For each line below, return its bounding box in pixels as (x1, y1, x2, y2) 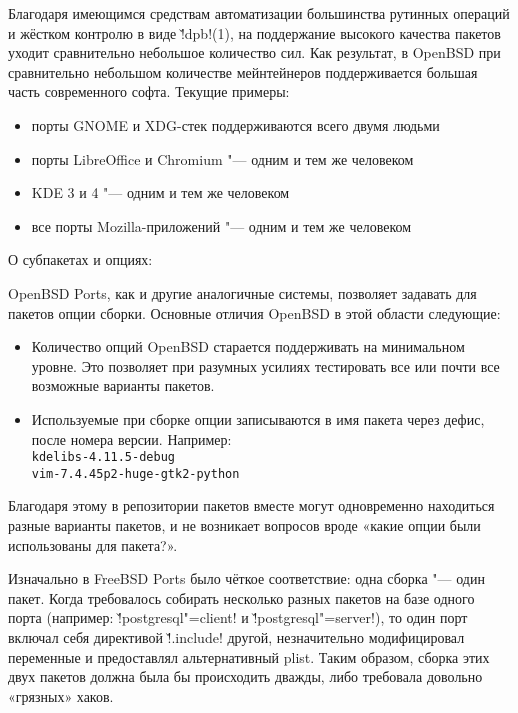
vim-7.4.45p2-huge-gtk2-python (31, 466, 240, 481)
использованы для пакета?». (8, 534, 178, 555)
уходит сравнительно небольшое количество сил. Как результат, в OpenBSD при (8, 42, 501, 63)
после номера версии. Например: (31, 428, 232, 449)
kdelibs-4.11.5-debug (31, 450, 175, 465)
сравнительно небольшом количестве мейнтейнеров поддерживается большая (8, 61, 478, 82)
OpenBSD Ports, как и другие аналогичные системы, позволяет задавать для (8, 282, 477, 303)
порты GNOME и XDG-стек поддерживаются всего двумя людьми (31, 114, 440, 135)
